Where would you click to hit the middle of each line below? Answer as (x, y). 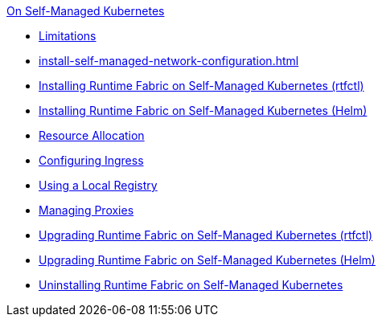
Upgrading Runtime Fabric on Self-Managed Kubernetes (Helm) (207, 260)
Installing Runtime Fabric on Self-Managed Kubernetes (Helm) (203, 110)
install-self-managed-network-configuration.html (169, 61)
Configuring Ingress (91, 160)
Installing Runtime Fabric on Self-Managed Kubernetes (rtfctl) (201, 86)
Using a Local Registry (98, 185)
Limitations (68, 36)
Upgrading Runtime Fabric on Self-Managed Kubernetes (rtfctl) (206, 235)
